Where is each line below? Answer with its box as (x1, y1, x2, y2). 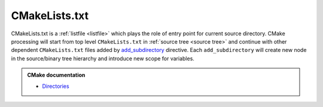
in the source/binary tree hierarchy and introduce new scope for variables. (11, 54, 194, 62)
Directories (42, 82, 69, 90)
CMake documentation (27, 72, 86, 79)
